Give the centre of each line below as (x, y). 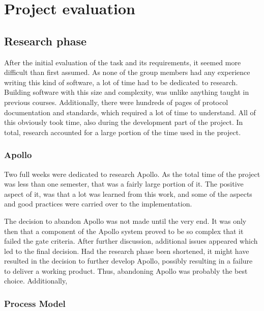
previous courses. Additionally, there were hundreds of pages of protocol (116, 102)
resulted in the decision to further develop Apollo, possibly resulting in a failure (128, 261)
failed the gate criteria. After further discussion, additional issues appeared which (131, 241)
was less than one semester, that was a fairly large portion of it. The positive (124, 184)
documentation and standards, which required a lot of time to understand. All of (130, 112)
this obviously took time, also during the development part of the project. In (124, 122)
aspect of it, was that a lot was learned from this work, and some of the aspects (128, 193)
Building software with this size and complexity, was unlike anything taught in (127, 92)
